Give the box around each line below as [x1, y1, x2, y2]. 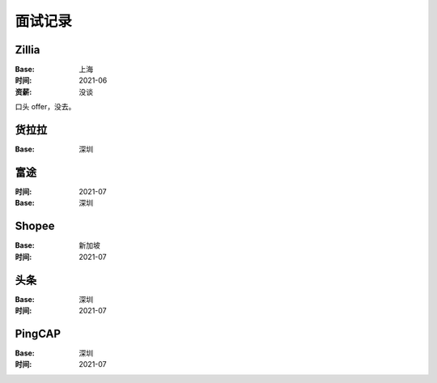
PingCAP [15, 326, 61, 340]
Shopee [15, 219, 55, 233]
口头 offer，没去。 [15, 102, 76, 112]
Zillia [15, 43, 40, 57]
